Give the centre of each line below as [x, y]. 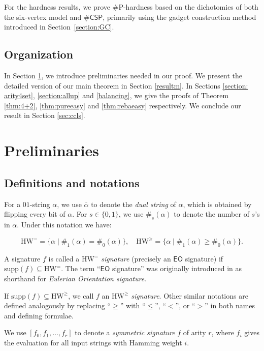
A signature [22, 258]
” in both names [230, 305]
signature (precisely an [136, 258]
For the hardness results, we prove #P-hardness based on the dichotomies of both [131, 7]
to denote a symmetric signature [125, 332]
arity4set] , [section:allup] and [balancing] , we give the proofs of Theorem [117, 95]
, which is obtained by [217, 204]
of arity [194, 332]
